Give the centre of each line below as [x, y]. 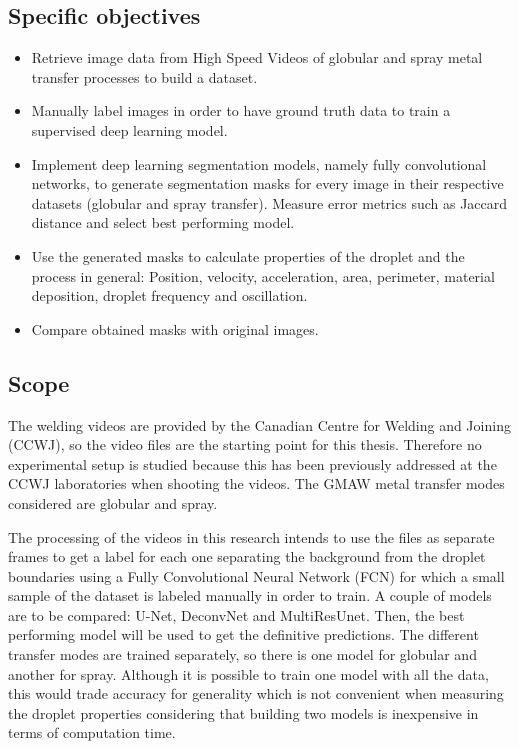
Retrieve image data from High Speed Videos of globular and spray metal [257, 57]
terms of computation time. [92, 732]
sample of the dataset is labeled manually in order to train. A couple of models [250, 595]
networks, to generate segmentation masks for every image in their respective [267, 183]
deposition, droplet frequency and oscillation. [169, 295]
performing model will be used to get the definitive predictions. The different [243, 634]
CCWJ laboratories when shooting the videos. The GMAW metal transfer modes [256, 483]
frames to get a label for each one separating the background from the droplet [247, 556]
